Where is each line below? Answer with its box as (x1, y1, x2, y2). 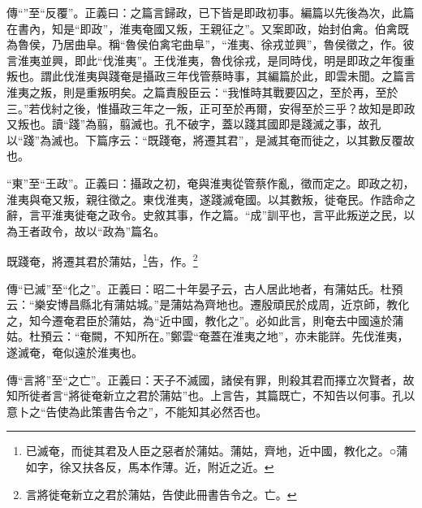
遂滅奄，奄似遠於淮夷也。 (6, 343, 143, 360)
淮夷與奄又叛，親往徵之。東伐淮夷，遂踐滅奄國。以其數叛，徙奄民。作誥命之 (6, 190, 416, 207)
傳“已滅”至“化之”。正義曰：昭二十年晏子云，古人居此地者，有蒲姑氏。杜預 (6, 280, 403, 297)
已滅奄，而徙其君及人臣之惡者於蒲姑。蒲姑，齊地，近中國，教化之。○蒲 (25, 442, 408, 459)
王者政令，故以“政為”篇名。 (17, 222, 166, 239)
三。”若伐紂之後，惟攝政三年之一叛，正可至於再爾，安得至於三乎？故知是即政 (6, 99, 416, 116)
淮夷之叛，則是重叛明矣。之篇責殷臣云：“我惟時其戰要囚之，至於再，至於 (6, 83, 398, 100)
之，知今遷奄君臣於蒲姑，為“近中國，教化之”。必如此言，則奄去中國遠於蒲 (6, 311, 404, 328)
